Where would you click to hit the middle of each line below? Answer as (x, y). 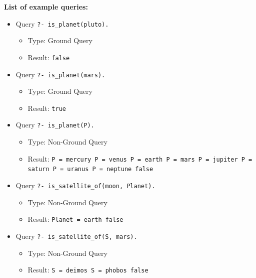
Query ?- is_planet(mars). (60, 74)
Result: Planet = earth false (75, 219)
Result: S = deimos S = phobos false (88, 270)
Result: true (47, 108)
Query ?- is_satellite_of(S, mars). (76, 236)
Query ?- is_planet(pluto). (62, 23)
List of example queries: (46, 7)
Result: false (49, 57)
